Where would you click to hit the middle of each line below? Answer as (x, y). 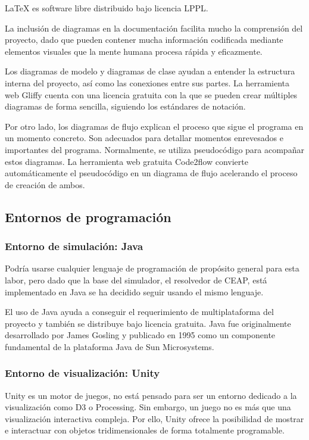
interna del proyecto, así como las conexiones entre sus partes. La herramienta (147, 82)
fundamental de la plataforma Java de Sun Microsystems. (110, 346)
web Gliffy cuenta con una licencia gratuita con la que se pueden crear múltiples (151, 94)
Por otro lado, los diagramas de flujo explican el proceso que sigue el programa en (154, 126)
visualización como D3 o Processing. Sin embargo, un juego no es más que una (148, 407)
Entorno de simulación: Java (74, 246)
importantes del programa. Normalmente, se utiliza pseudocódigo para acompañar (154, 149)
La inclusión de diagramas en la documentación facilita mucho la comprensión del (154, 28)
